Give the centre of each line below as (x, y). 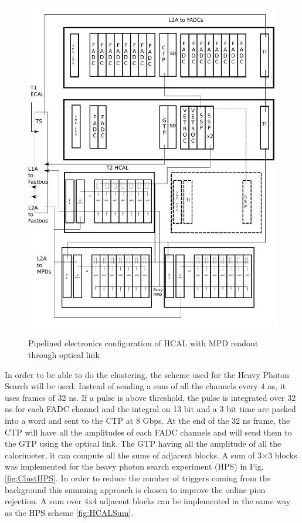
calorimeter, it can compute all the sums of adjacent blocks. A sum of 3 (133, 455)
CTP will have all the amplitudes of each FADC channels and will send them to (148, 432)
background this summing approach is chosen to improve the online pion (135, 489)
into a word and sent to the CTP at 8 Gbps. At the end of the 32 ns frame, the (147, 421)
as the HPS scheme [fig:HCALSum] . (69, 512)
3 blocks (283, 455)
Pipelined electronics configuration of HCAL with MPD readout (143, 343)
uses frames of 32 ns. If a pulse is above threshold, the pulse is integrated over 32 (150, 397)
